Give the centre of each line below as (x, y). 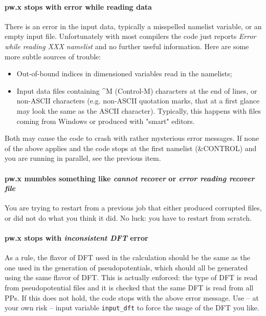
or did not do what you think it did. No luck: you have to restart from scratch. (128, 217)
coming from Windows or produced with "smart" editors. (106, 121)
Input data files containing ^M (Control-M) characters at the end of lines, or (137, 90)
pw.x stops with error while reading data (78, 6)
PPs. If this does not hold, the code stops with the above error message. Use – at (132, 297)
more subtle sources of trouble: (53, 56)
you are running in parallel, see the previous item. (83, 158)
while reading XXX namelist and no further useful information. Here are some (127, 46)
